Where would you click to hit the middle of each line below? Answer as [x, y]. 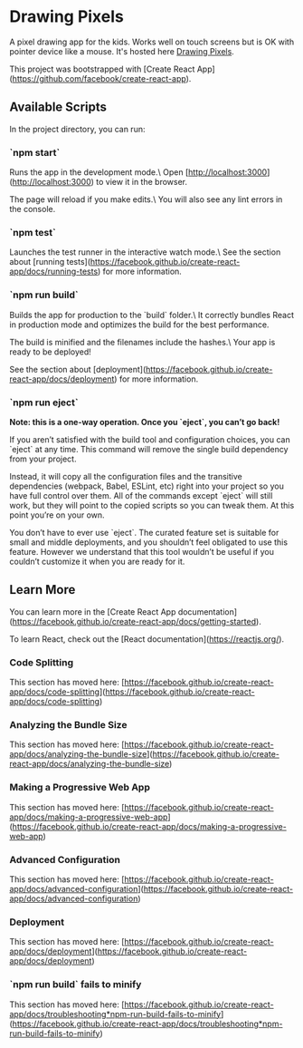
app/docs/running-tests [54, 272]
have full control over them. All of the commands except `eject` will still [141, 495]
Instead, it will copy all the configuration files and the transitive [126, 476]
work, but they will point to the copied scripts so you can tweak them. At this [152, 505]
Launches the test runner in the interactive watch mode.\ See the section [145, 252]
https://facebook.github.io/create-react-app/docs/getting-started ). [137, 621]
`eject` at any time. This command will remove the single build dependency [149, 449]
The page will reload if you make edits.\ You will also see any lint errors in [146, 199]
